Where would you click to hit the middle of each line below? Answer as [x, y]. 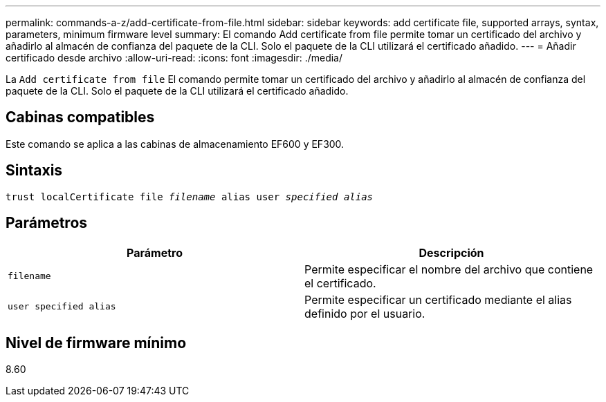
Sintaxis [34, 171]
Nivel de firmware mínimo [96, 343]
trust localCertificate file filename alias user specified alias [190, 197]
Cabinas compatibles [80, 117]
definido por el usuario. [365, 313]
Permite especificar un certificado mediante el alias [438, 299]
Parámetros [47, 223]
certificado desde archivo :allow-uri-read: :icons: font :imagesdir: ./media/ [174, 58]
